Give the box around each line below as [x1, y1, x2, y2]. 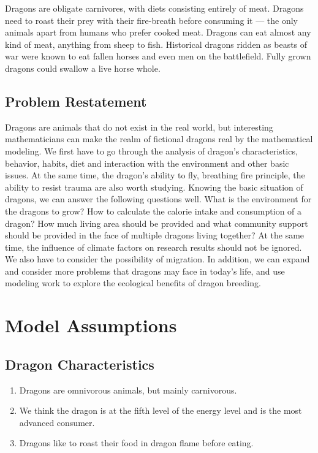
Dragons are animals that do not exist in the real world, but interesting [5, 120, 273, 133]
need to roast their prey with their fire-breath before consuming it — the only [5, 13, 298, 26]
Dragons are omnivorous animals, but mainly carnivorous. [19, 383, 237, 396]
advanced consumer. [19, 416, 95, 428]
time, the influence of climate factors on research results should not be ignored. [5, 240, 302, 253]
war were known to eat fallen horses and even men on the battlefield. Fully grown [5, 50, 311, 63]
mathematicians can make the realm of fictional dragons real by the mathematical [5, 132, 313, 145]
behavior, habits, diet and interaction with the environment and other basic [5, 156, 289, 169]
